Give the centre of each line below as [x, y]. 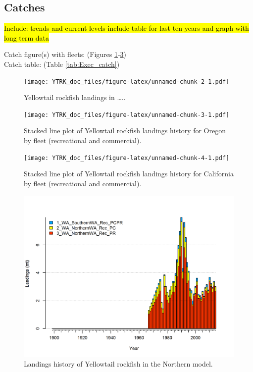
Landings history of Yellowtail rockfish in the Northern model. [118, 363]
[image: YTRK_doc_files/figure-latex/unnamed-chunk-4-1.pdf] [127, 158]
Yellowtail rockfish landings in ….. [75, 97]
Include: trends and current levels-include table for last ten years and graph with [126, 28]
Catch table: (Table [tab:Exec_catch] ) [62, 64]
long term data [27, 37]
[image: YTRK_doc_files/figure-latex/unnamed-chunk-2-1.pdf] [127, 81]
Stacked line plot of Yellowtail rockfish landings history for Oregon [125, 131]
